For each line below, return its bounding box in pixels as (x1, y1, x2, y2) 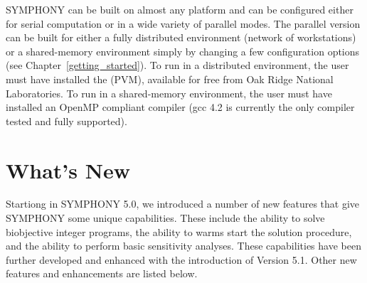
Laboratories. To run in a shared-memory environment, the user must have (6, 85, 332, 100)
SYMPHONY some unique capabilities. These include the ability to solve (6, 210, 325, 225)
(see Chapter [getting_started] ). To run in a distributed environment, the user (6, 58, 349, 73)
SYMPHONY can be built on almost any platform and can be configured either (6, 2, 353, 16)
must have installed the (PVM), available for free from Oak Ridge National (6, 71, 334, 86)
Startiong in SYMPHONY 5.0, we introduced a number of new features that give (6, 196, 360, 211)
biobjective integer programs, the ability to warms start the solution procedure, (6, 224, 352, 239)
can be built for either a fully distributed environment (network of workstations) (6, 30, 356, 45)
